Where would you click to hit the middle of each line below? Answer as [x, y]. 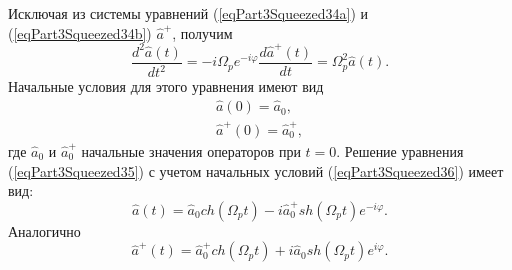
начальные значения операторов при [191, 150]
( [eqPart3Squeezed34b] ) [80, 32]
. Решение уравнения [400, 150]
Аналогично [44, 230]
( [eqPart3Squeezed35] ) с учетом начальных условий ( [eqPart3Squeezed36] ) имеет [256, 170]
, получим [202, 32]
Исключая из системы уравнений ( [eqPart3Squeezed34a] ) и [188, 13]
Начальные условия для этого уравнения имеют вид [166, 86]
